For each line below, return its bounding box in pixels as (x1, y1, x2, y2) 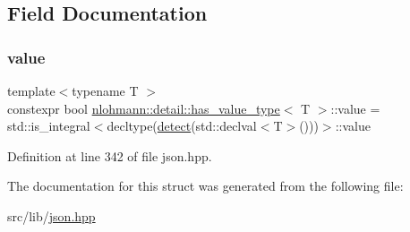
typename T (72, 82, 139, 99)
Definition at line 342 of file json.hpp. (7, 146, 212, 165)
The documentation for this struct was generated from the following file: (7, 176, 404, 195)
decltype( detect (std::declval (107, 116, 257, 135)
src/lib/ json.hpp (7, 206, 96, 225)
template (7, 82, 56, 99)
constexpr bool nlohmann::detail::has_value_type (7, 99, 280, 117)
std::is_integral (7, 116, 90, 135)
